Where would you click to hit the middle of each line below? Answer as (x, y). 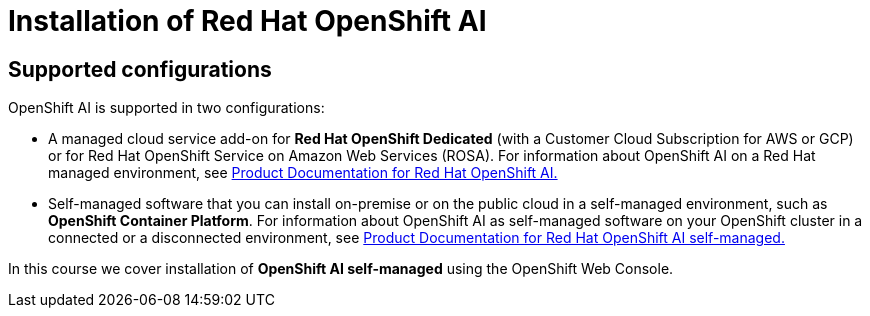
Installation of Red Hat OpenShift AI (247, 21)
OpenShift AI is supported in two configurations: (166, 108)
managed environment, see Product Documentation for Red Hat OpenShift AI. (303, 173)
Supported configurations (140, 69)
